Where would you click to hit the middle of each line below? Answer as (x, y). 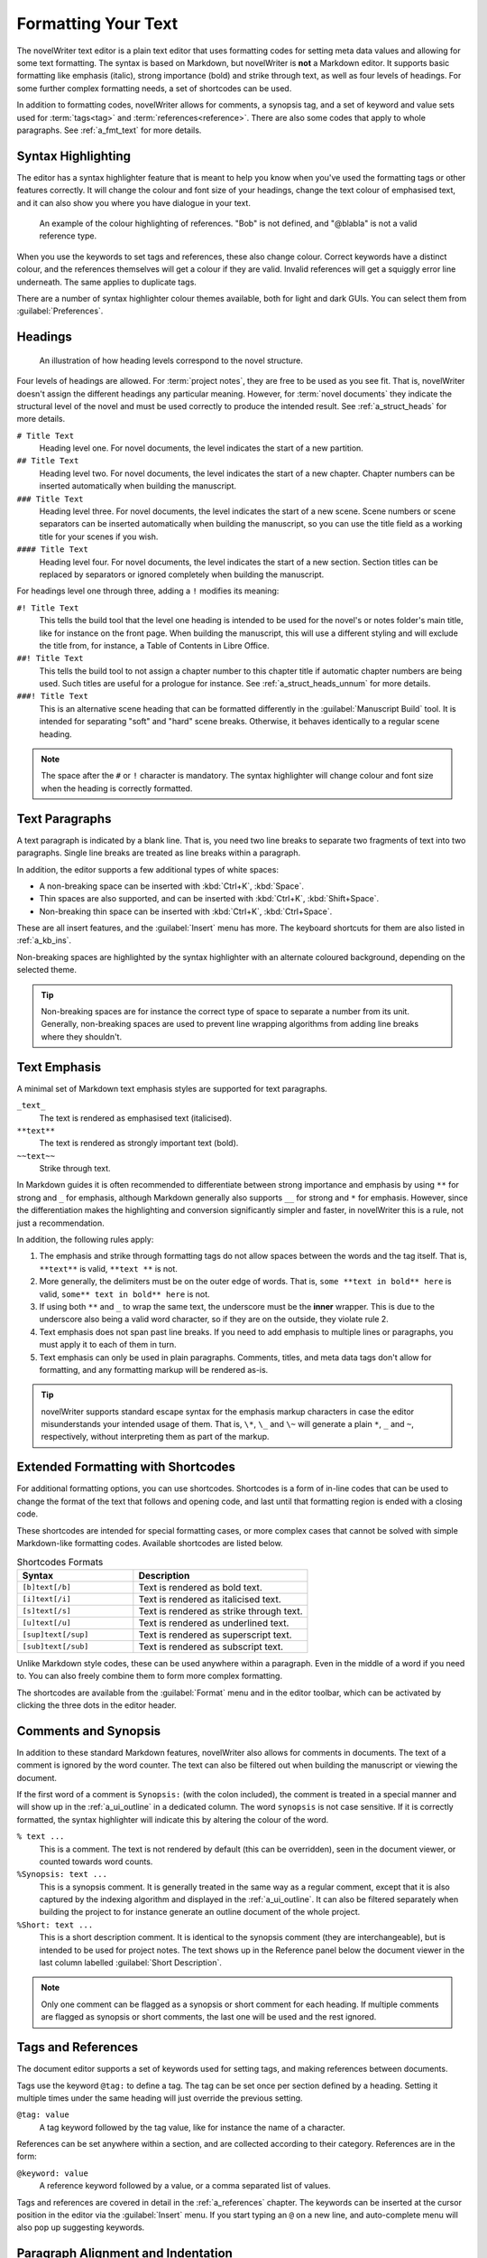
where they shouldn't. (81, 1036)
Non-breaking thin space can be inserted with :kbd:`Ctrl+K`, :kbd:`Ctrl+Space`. (186, 911)
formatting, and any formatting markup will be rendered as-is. (154, 1369)
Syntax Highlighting (74, 156)
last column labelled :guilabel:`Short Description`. (131, 1963)
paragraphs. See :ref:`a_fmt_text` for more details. (109, 130)
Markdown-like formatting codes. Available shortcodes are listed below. (150, 1543)
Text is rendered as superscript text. (215, 1635)
